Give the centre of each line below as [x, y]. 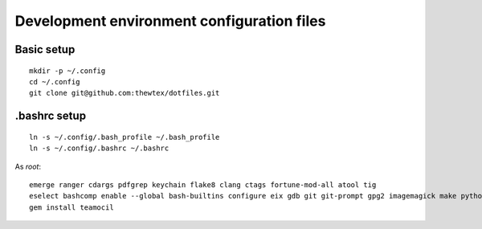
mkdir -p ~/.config [67, 71]
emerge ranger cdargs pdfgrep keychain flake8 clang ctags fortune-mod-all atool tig [203, 184]
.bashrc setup [51, 116]
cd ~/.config [55, 82]
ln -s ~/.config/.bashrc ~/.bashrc [99, 148]
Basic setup [45, 49]
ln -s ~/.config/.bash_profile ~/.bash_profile [125, 137]
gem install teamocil [71, 207]
